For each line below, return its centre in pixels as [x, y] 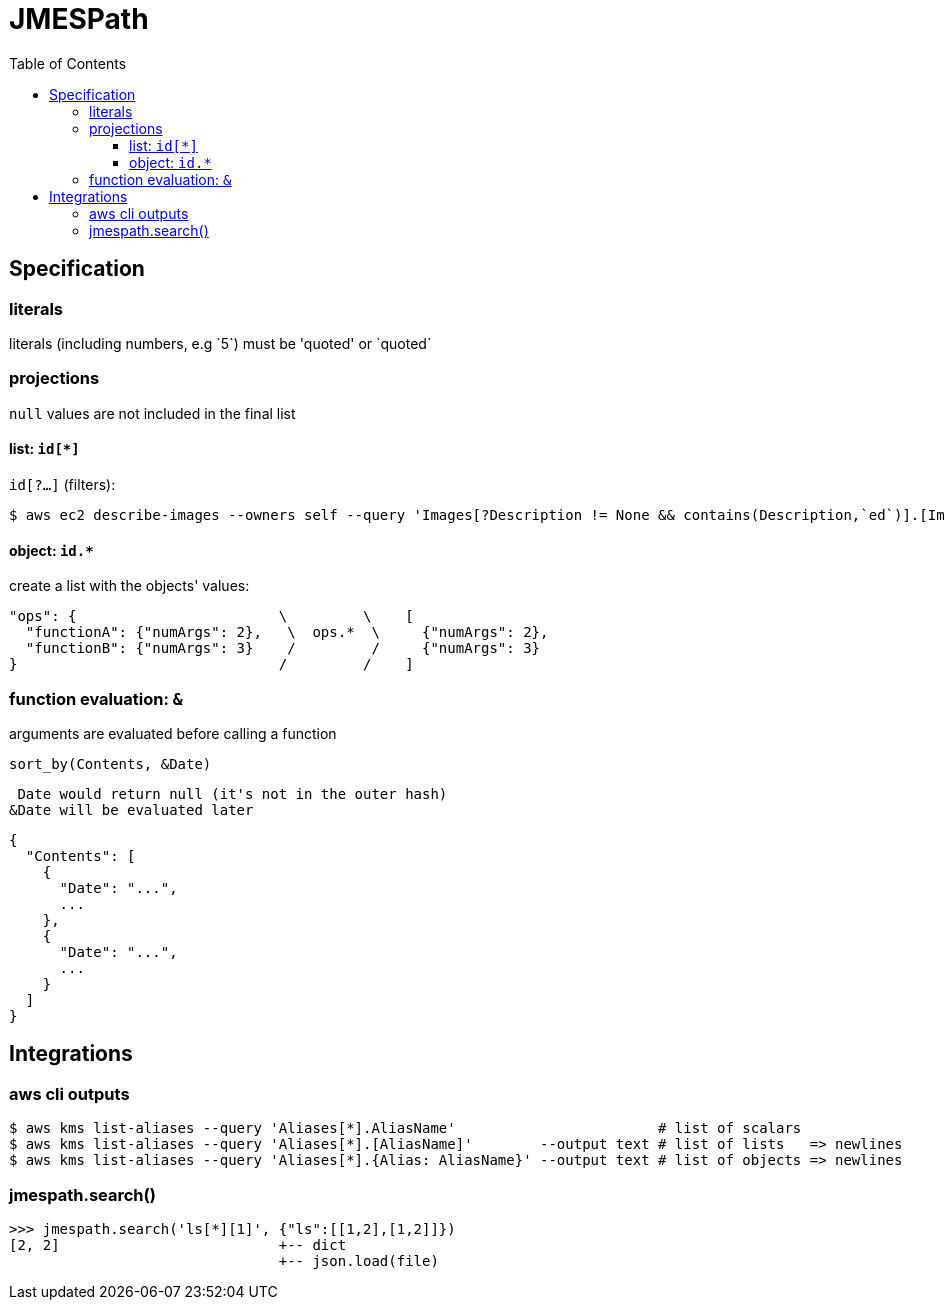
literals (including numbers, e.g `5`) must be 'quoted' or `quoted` [220, 343]
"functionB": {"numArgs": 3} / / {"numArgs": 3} [283, 648]
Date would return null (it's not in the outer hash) [232, 793]
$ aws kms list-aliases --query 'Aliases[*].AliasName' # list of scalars [405, 1128]
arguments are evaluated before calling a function [173, 733]
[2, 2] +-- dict [178, 1244]
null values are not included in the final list [152, 413]
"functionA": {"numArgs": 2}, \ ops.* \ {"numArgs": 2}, [287, 632]
